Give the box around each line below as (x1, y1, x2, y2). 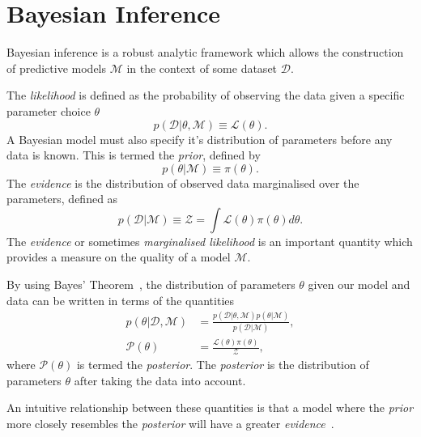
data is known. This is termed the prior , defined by (6, 146, 261, 163)
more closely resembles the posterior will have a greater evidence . (6, 414, 334, 431)
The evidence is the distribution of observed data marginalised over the (6, 174, 359, 191)
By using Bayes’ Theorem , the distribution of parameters (6, 276, 296, 293)
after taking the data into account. (74, 371, 246, 388)
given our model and (308, 276, 410, 293)
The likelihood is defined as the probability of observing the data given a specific (6, 87, 405, 104)
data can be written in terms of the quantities (6, 291, 235, 308)
